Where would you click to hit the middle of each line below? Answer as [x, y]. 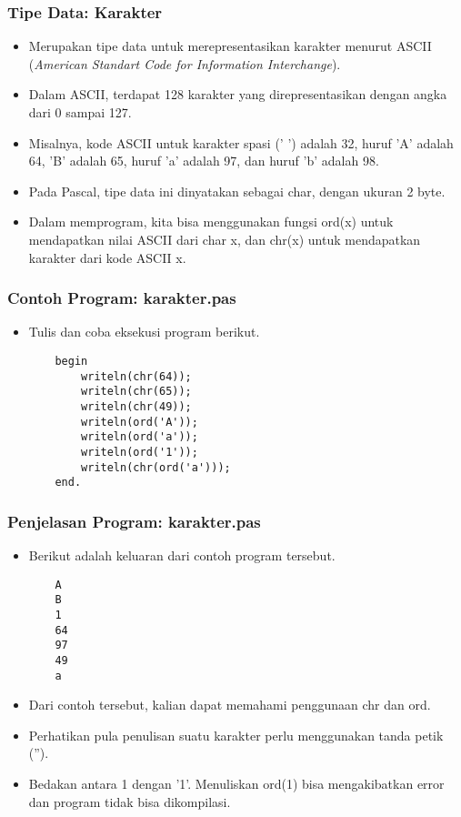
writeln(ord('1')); [140, 452]
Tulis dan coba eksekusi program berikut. [144, 332]
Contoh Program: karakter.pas [122, 298]
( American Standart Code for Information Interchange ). [185, 63]
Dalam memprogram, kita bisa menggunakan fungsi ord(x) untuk [211, 222]
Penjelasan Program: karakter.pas [134, 521]
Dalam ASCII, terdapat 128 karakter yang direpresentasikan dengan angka [238, 94]
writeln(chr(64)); [136, 376]
